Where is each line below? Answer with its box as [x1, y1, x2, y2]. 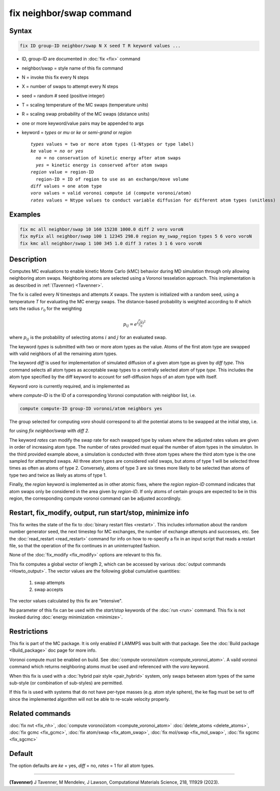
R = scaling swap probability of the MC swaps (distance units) [21, 111, 150, 117]
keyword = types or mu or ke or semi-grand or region [21, 129, 132, 135]
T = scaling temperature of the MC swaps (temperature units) [21, 102, 148, 108]
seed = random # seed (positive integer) [21, 93, 105, 99]
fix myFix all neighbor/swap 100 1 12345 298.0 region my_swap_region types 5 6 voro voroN [19, 234, 252, 239]
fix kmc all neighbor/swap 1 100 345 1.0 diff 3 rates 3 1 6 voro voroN [19, 241, 202, 246]
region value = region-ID [30, 169, 94, 175]
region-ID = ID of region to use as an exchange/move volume [35, 176, 189, 182]
